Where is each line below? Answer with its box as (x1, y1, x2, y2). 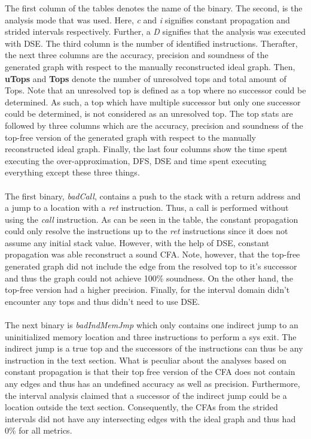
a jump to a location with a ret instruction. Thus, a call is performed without (5, 201, 289, 214)
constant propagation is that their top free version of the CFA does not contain (5, 365, 295, 378)
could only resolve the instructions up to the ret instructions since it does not (5, 225, 288, 237)
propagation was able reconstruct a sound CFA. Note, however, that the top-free (5, 248, 300, 261)
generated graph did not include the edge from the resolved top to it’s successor (5, 260, 297, 273)
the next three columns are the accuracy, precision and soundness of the (5, 49, 269, 61)
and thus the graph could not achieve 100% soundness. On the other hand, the (5, 271, 293, 284)
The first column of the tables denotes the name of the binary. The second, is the (5, 2, 303, 14)
